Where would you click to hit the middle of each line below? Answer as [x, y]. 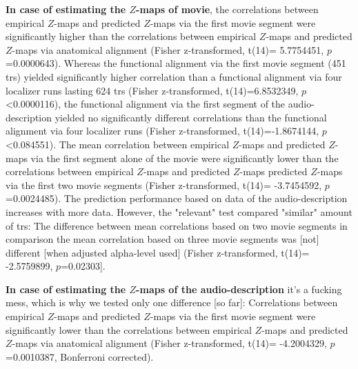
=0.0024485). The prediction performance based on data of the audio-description [177, 198]
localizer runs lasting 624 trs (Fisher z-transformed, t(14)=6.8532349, [152, 90]
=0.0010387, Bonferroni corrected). [80, 356]
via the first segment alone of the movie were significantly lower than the [185, 158]
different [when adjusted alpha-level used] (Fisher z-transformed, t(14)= [158, 252]
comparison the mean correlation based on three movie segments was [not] [162, 239]
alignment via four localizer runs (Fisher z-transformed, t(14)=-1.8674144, [162, 131]
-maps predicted [274, 171]
